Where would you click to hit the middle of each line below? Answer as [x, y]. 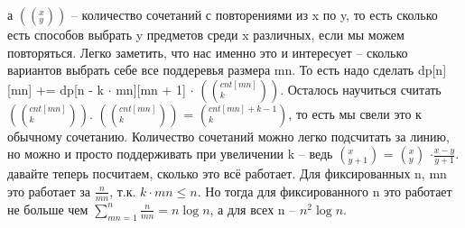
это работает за [49, 191]
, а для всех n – [253, 209]
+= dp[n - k [70, 89]
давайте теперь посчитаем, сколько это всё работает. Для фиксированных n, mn [227, 173]
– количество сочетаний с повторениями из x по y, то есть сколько [254, 14]
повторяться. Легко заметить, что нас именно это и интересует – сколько [208, 52]
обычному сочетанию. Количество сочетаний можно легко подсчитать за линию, [228, 136]
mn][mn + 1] [151, 89]
